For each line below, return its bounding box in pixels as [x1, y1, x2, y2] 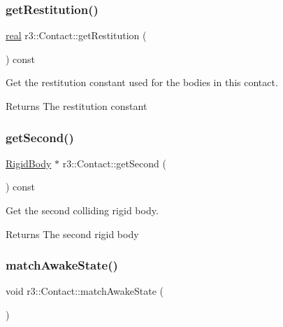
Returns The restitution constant [6, 99, 147, 113]
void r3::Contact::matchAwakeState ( [6, 284, 164, 298]
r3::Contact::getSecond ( [62, 155, 166, 170]
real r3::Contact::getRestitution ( [6, 28, 147, 43]
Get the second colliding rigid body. [6, 203, 159, 217]
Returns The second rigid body [6, 226, 139, 241]
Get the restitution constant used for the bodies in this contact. [6, 75, 278, 90]
